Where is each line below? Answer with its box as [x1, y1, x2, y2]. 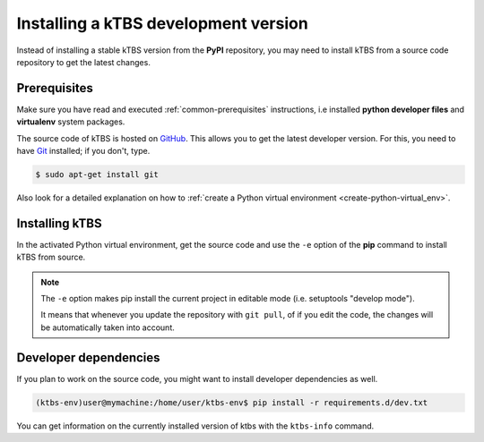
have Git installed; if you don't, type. [16, 146, 151, 157]
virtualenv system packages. [16, 116, 125, 127]
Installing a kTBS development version [16, 13, 308, 33]
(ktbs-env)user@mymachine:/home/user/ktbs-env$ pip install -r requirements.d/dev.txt [35, 397, 428, 407]
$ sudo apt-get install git [35, 170, 159, 179]
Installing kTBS [16, 216, 102, 231]
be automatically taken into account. [40, 322, 175, 333]
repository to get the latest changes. [16, 56, 151, 67]
